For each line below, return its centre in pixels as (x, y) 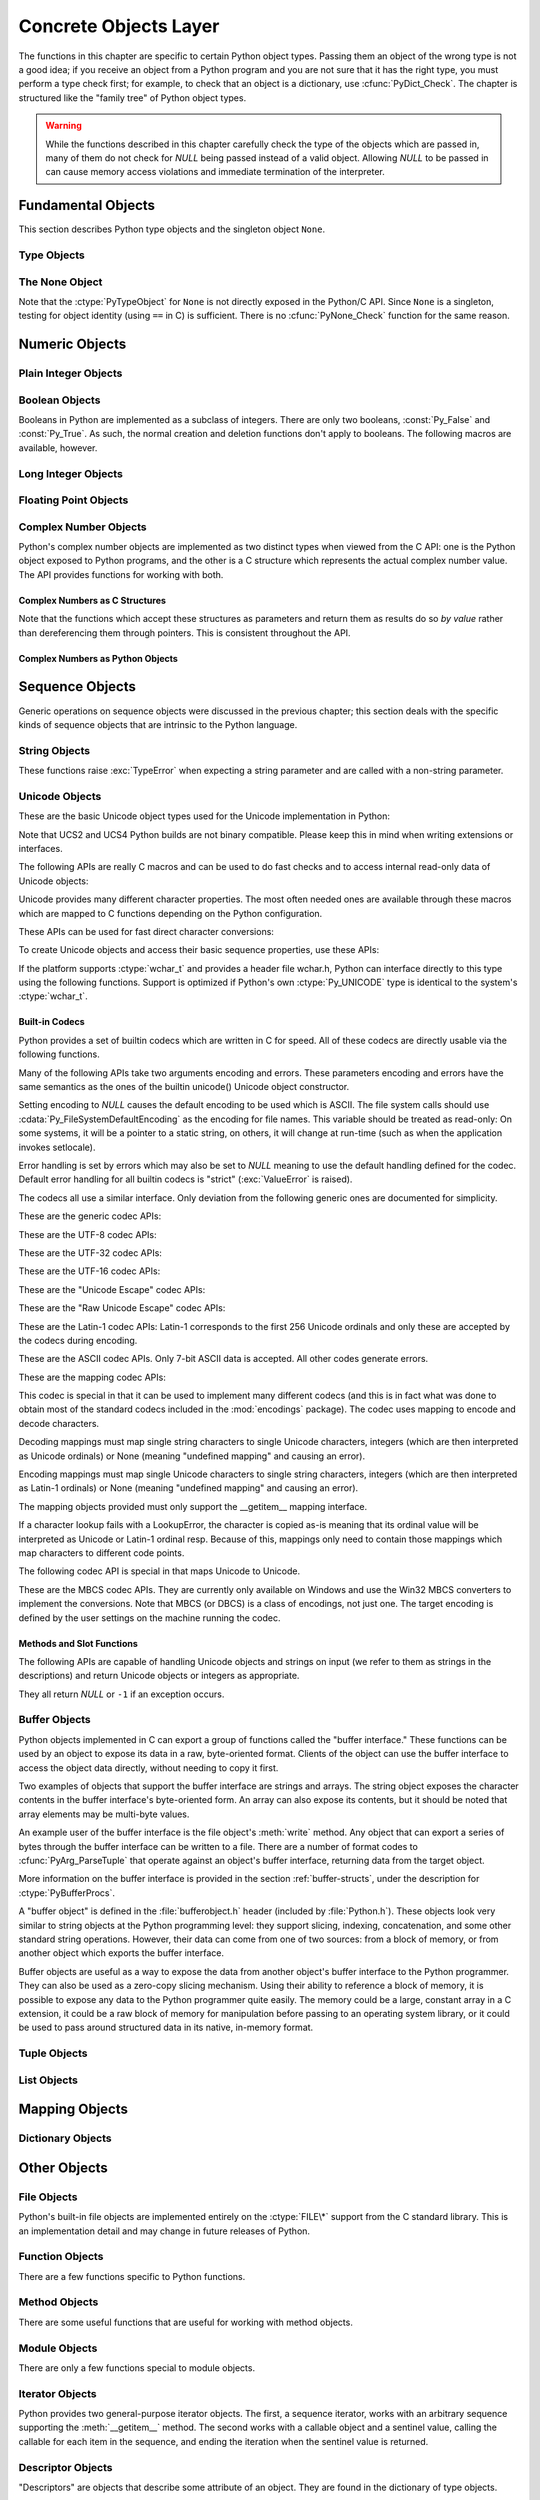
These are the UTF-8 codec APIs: (87, 1234)
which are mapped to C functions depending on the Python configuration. (170, 913)
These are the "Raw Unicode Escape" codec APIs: (122, 1308)
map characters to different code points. (101, 1552)
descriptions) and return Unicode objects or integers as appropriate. (159, 1676)
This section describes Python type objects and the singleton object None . (171, 229)
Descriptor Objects (65, 2467)
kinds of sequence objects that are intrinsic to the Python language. (158, 724)
